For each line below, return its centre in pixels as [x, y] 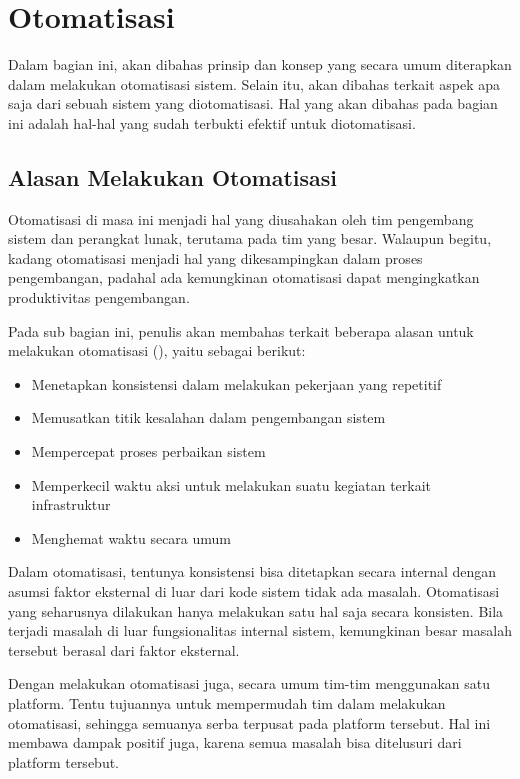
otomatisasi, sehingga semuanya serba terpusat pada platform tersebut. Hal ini [249, 722]
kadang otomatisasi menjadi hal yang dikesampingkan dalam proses [215, 257]
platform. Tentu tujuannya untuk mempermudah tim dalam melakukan [227, 702]
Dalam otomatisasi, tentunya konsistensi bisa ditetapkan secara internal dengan [252, 571]
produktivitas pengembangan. [99, 297]
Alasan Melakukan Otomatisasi [173, 176]
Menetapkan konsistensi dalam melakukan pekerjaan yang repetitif [236, 383]
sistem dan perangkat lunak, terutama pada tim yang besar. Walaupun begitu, [250, 238]
